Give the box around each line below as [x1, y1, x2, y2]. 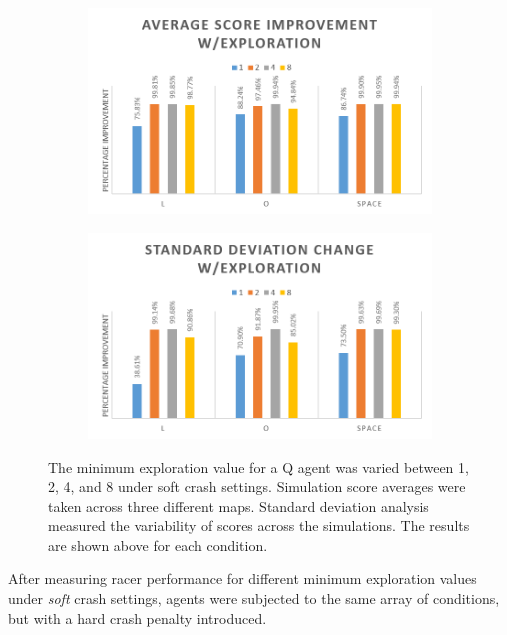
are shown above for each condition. [48, 534, 268, 555]
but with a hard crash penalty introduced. [8, 607, 267, 628]
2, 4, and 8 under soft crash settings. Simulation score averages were [48, 476, 466, 497]
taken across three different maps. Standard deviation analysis [48, 495, 429, 516]
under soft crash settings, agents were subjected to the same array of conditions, [8, 588, 500, 609]
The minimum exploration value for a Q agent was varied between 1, [48, 456, 469, 477]
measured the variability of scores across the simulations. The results [48, 515, 470, 536]
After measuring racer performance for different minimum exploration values [8, 568, 477, 589]
